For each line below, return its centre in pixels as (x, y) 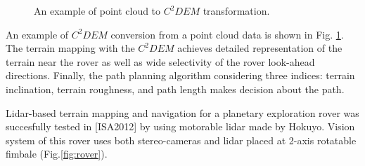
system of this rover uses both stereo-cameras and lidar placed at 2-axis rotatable (181, 140)
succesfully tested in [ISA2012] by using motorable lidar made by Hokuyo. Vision (180, 126)
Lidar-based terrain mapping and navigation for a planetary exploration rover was (182, 112)
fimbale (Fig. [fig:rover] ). (57, 154)
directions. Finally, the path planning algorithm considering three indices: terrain (180, 75)
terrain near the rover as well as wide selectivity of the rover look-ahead (160, 61)
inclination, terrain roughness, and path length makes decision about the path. (175, 89)
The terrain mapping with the (70, 48)
